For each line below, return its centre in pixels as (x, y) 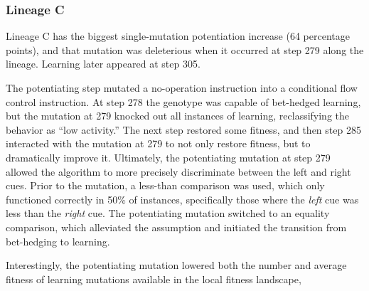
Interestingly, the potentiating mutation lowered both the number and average (176, 265)
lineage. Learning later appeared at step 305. (103, 64)
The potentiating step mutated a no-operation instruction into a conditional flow (182, 88)
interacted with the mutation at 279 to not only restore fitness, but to (158, 143)
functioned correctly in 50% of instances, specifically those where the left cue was (182, 199)
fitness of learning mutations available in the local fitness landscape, (154, 279)
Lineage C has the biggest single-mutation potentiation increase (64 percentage (178, 36)
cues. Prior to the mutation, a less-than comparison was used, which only (165, 185)
